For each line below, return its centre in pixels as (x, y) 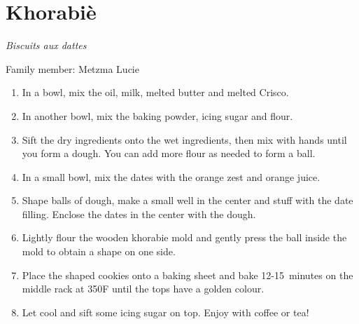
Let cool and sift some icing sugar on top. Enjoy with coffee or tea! (166, 312)
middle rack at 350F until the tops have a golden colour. (143, 289)
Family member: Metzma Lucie (72, 68)
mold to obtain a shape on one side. (99, 251)
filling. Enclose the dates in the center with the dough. (139, 214)
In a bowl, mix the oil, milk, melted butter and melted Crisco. (155, 92)
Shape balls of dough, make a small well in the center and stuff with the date (188, 200)
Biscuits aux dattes (46, 45)
